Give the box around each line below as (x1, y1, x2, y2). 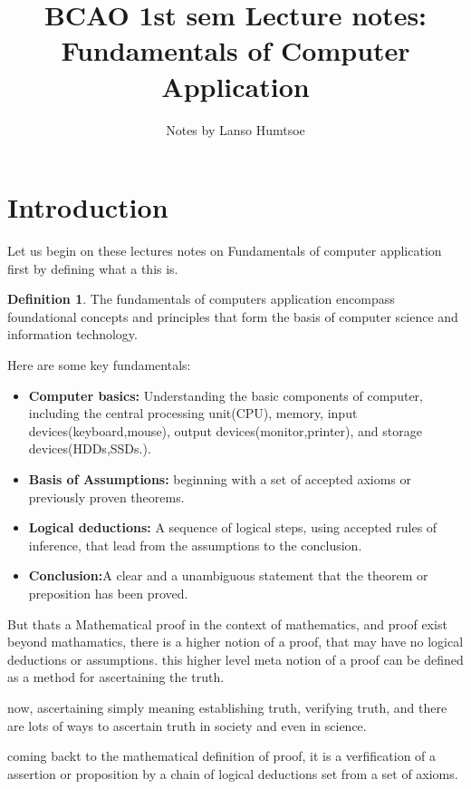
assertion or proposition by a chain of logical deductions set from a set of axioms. (7, 764, 458, 783)
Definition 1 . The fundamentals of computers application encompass (7, 289, 395, 308)
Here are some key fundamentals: (7, 356, 191, 374)
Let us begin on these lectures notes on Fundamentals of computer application (7, 241, 442, 260)
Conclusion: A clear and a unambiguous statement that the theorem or (28, 566, 428, 585)
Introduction (7, 189, 168, 226)
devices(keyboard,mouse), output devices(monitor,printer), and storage (28, 421, 422, 440)
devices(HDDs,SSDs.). (28, 439, 151, 458)
